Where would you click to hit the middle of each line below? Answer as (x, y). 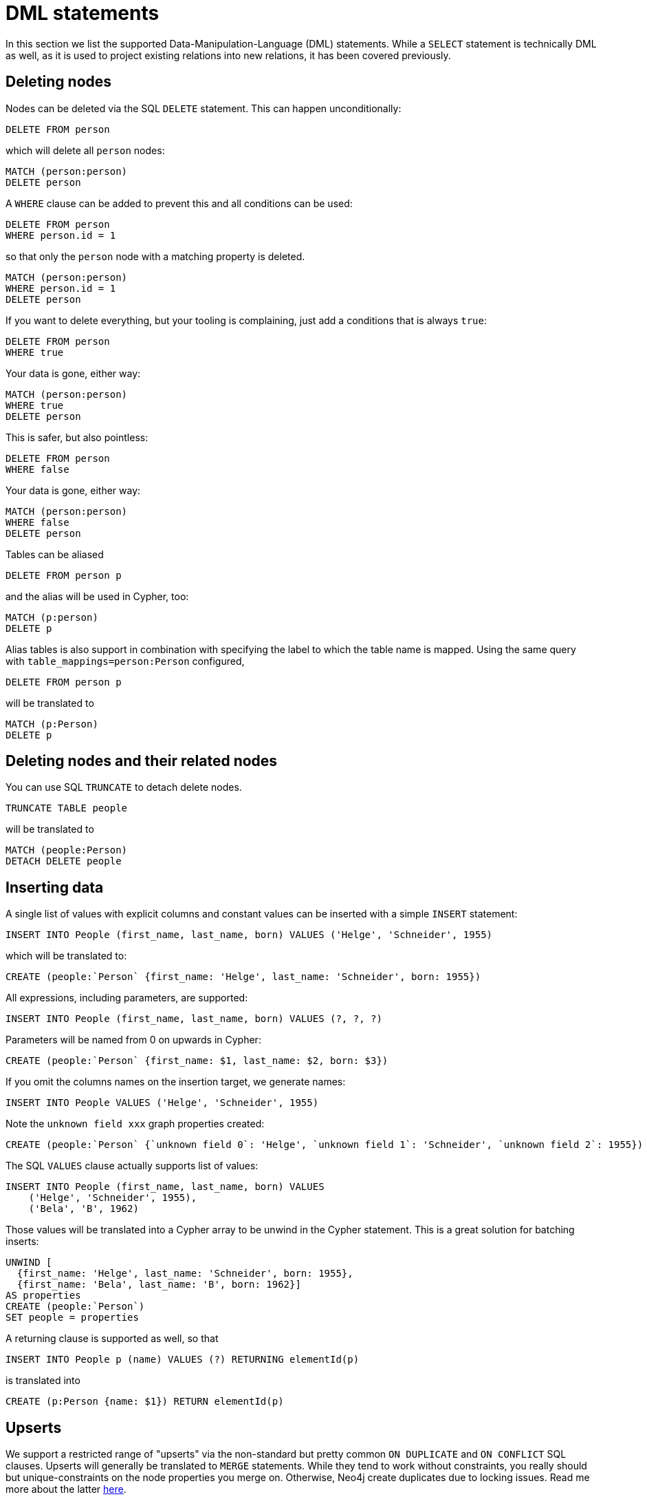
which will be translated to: (66, 956)
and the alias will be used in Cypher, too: (97, 596)
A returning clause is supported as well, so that (112, 1339)
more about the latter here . (66, 1489)
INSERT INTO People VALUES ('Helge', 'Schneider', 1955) (162, 1103)
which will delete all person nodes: (85, 150)
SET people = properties (72, 1318)
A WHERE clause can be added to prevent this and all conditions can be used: (179, 203)
